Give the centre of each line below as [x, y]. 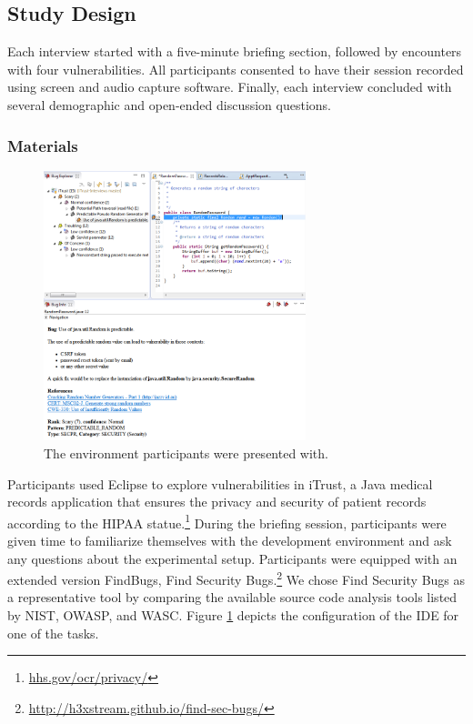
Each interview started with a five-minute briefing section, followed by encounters [235, 51]
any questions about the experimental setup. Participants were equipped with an [232, 558]
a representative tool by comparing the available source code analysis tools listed [232, 597]
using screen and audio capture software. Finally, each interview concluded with [230, 87]
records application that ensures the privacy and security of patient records [217, 502]
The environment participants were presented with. [186, 452]
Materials [43, 145]
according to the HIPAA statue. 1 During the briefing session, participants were [227, 521]
